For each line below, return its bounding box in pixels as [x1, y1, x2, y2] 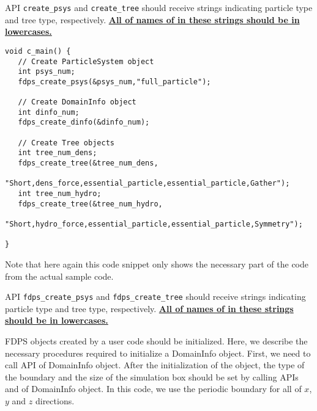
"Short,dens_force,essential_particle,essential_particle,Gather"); [5, 179, 290, 188]
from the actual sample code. [5, 269, 114, 282]
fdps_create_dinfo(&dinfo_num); [18, 118, 150, 127]
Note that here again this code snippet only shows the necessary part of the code [5, 257, 308, 270]
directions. [35, 394, 75, 407]
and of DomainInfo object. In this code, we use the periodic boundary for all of [5, 382, 302, 395]
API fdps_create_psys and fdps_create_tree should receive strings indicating [5, 290, 306, 303]
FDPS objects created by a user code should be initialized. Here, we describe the [5, 335, 308, 347]
